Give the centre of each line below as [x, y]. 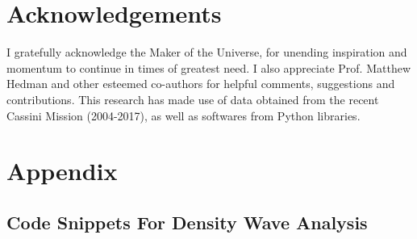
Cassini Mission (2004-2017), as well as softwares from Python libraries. [183, 115]
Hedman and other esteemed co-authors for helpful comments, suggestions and [201, 84]
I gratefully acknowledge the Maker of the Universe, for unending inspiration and [207, 52]
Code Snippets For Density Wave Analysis [187, 222]
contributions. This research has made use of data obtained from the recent [193, 99]
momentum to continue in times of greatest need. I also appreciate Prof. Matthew [209, 67]
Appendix [62, 171]
